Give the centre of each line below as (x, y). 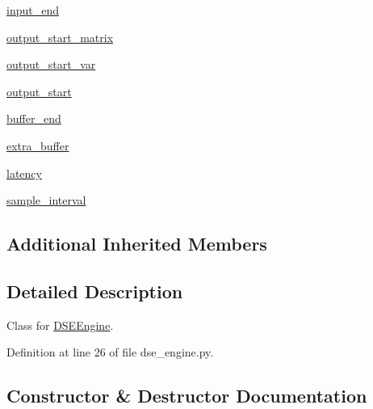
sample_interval (46, 200)
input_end (33, 10)
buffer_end (34, 118)
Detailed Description (95, 291)
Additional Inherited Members (137, 244)
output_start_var (51, 64)
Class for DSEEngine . (60, 325)
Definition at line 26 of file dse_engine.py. (110, 352)
